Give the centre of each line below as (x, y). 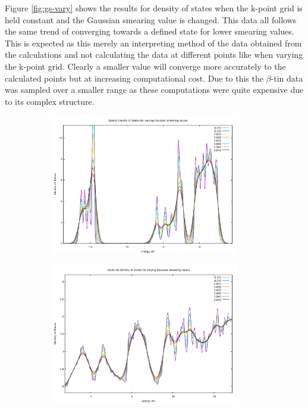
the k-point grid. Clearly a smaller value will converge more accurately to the (145, 66)
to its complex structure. (50, 101)
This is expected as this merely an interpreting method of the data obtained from (153, 43)
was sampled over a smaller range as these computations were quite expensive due (154, 90)
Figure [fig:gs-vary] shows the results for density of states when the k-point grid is (154, 8)
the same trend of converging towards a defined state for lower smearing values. (150, 31)
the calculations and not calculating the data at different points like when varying (154, 54)
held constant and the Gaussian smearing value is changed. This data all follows (151, 19)
